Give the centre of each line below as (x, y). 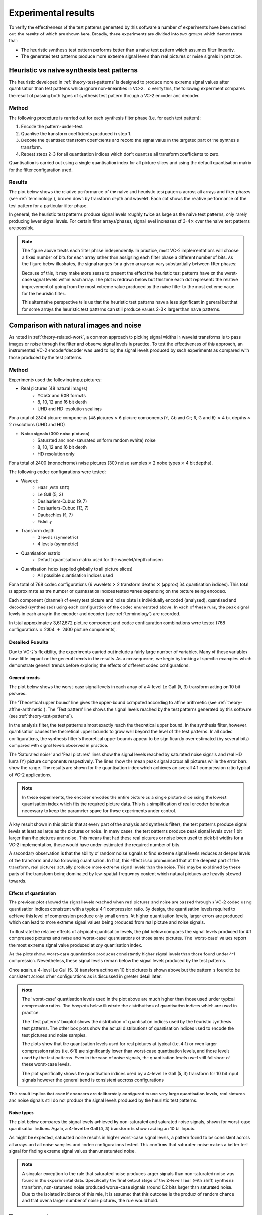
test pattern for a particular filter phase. (49, 205)
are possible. (22, 228)
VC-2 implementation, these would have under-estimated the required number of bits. (95, 844)
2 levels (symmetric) (58, 538)
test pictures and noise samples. (55, 1035)
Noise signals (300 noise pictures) (55, 434)
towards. (18, 881)
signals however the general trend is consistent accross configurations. (93, 1080)
